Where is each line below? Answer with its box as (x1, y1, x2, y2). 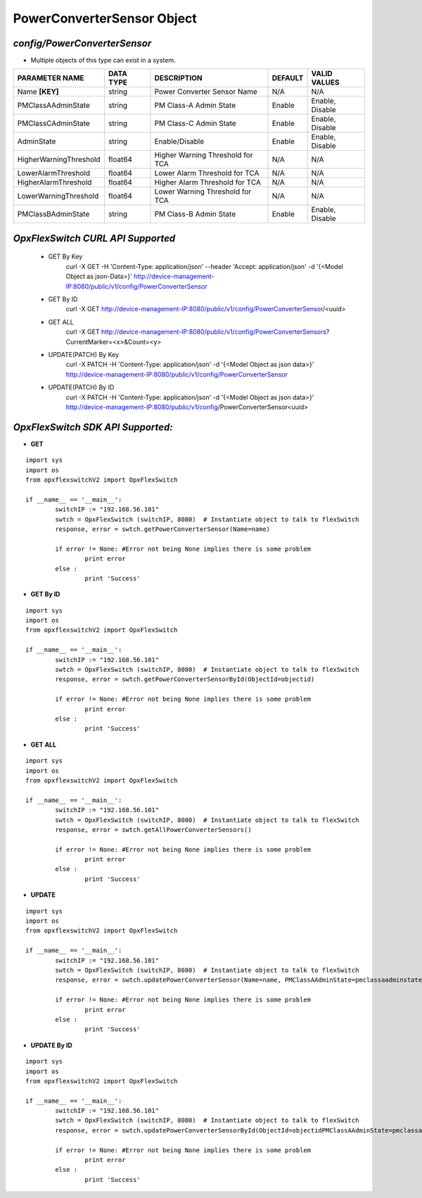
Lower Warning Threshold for (154, 187, 252, 196)
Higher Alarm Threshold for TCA (154, 177, 262, 187)
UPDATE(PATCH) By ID (48, 383, 115, 392)
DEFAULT (271, 73, 304, 83)
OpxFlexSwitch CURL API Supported (13, 232, 176, 244)
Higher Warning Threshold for (154, 150, 253, 160)
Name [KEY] (17, 87, 59, 96)
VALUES (311, 77, 340, 87)
